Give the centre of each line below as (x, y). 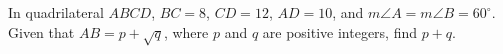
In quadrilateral (56, 12)
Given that (41, 31)
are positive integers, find (340, 31)
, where (186, 31)
